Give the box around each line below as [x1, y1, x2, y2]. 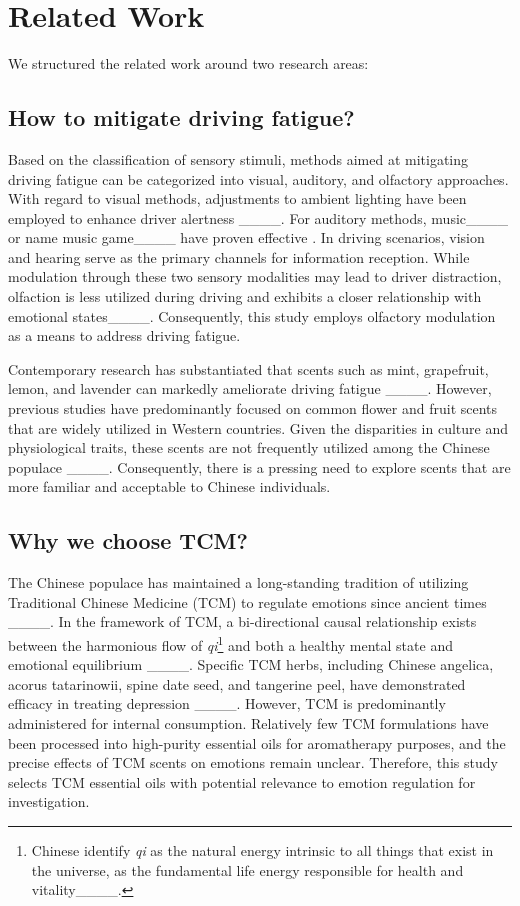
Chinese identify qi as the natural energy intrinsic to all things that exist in [31, 840, 494, 860]
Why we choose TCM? [8, 525, 248, 556]
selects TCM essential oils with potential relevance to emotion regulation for [8, 771, 476, 792]
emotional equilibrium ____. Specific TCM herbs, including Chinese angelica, [8, 654, 494, 675]
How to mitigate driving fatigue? [8, 102, 355, 133]
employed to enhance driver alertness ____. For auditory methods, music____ [8, 207, 509, 228]
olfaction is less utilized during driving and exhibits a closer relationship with [8, 286, 482, 307]
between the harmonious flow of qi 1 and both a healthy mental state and [8, 632, 453, 655]
